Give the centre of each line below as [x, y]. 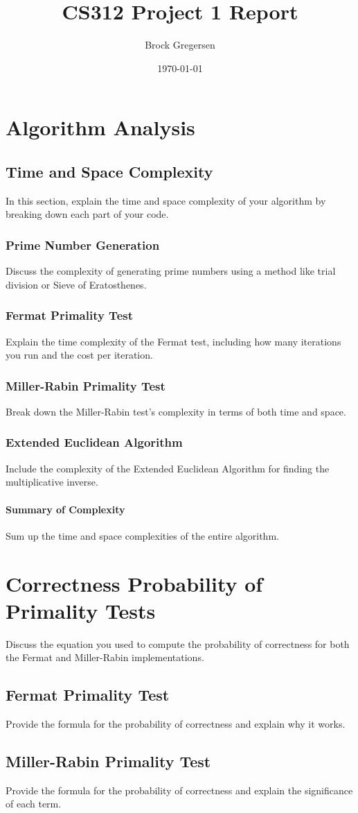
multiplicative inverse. [52, 482]
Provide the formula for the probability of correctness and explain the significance [179, 790]
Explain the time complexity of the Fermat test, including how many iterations [173, 341]
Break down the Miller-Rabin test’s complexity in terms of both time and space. [176, 411]
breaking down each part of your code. [87, 214]
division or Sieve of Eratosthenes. [76, 284]
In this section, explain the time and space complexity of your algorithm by [166, 200]
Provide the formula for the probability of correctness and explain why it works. [176, 724]
